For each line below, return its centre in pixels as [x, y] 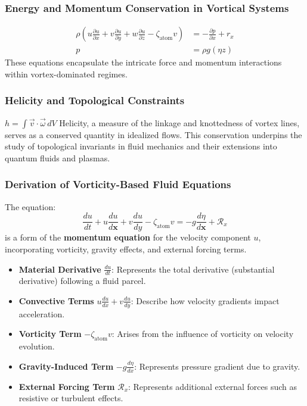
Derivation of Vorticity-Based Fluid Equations [118, 184]
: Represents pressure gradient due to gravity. [217, 366]
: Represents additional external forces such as [213, 386]
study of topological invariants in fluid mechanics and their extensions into [141, 146]
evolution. [37, 346]
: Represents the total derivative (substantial [193, 269]
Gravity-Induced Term [66, 366]
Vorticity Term [50, 334]
